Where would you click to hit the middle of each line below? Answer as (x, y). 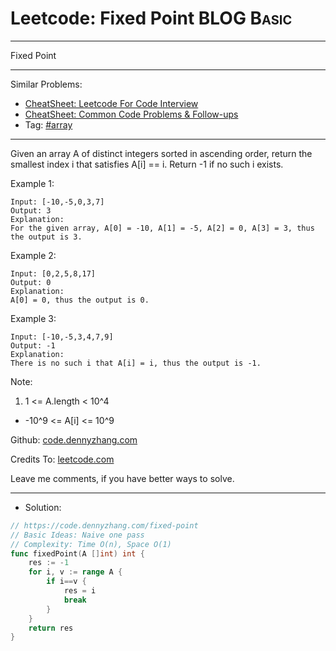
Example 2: (33, 255)
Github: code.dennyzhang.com (74, 439)
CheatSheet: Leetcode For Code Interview (111, 103)
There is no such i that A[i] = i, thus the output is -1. (136, 363)
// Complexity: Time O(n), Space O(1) (91, 544)
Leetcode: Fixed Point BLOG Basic (151, 18)
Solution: (43, 507)
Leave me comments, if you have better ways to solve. (122, 478)
